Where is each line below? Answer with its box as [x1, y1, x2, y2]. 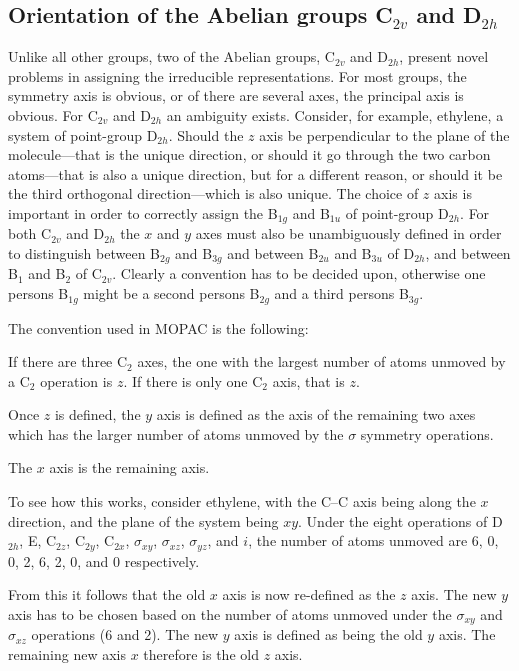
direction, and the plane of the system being [8, 510, 279, 531]
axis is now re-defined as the [222, 584, 396, 605]
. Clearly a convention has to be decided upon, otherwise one [112, 263, 486, 284]
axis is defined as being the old [234, 624, 423, 645]
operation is [40, 370, 113, 391]
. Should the [168, 124, 244, 145]
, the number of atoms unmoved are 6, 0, [248, 530, 499, 551]
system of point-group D [8, 124, 158, 145]
